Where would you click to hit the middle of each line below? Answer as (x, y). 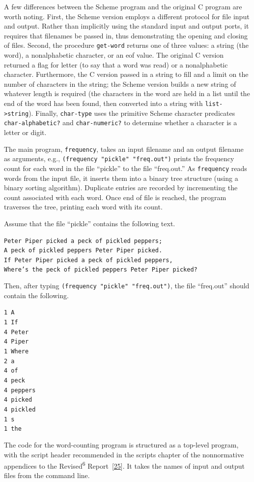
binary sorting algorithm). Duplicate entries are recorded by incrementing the (121, 188)
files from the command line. (47, 475)
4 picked (18, 400)
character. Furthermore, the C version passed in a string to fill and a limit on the (126, 74)
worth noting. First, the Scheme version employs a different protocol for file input (127, 16)
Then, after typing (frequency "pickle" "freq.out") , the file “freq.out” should (127, 286)
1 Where (16, 351)
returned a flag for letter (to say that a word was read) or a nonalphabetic (116, 64)
